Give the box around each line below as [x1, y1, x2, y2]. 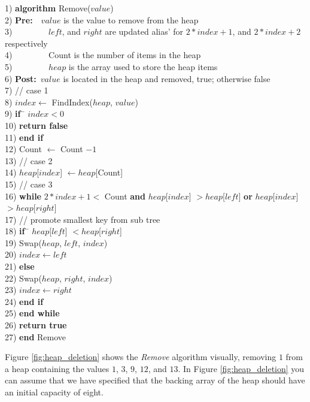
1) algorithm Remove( [5, 2, 91, 14]
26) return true [5, 319, 67, 331]
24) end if [5, 295, 44, 307]
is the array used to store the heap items [68, 60, 218, 72]
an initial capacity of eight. [5, 386, 104, 398]
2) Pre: [5, 13, 33, 26]
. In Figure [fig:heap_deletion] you [178, 362, 305, 374]
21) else [5, 260, 35, 273]
